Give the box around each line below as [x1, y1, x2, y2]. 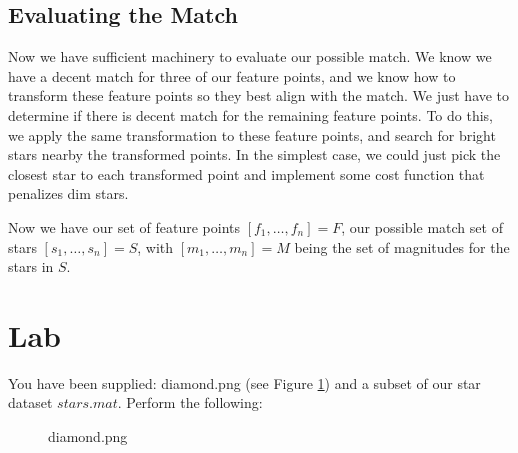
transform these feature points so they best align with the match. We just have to [8, 85, 510, 106]
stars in [8, 256, 54, 277]
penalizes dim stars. [8, 183, 129, 204]
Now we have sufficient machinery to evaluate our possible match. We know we [8, 46, 492, 67]
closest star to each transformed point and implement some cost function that [8, 163, 485, 184]
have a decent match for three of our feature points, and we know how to [8, 65, 456, 86]
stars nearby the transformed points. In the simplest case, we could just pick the [8, 144, 501, 165]
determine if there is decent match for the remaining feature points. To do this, [8, 104, 493, 125]
